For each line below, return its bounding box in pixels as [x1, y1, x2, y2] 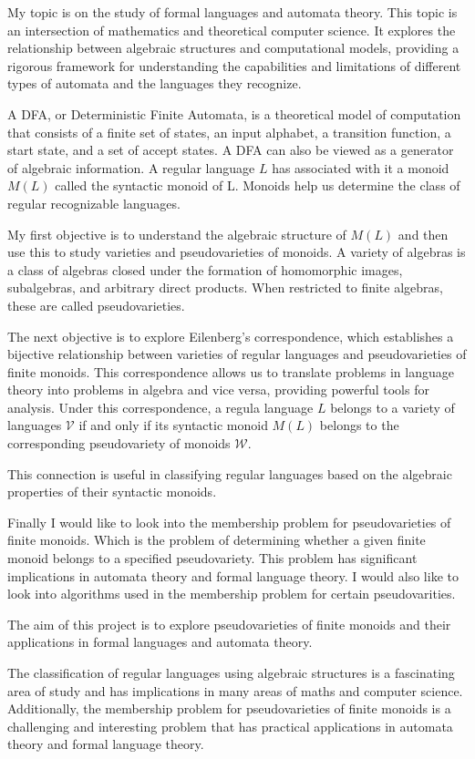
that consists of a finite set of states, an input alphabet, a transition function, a [7, 122, 451, 141]
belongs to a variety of [330, 397, 455, 416]
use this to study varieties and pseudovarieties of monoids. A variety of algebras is [7, 242, 466, 262]
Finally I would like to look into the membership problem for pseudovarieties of [7, 512, 451, 531]
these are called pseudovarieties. [7, 295, 185, 314]
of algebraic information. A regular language [7, 158, 255, 177]
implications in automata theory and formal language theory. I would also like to [7, 566, 459, 585]
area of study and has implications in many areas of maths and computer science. [7, 681, 463, 700]
